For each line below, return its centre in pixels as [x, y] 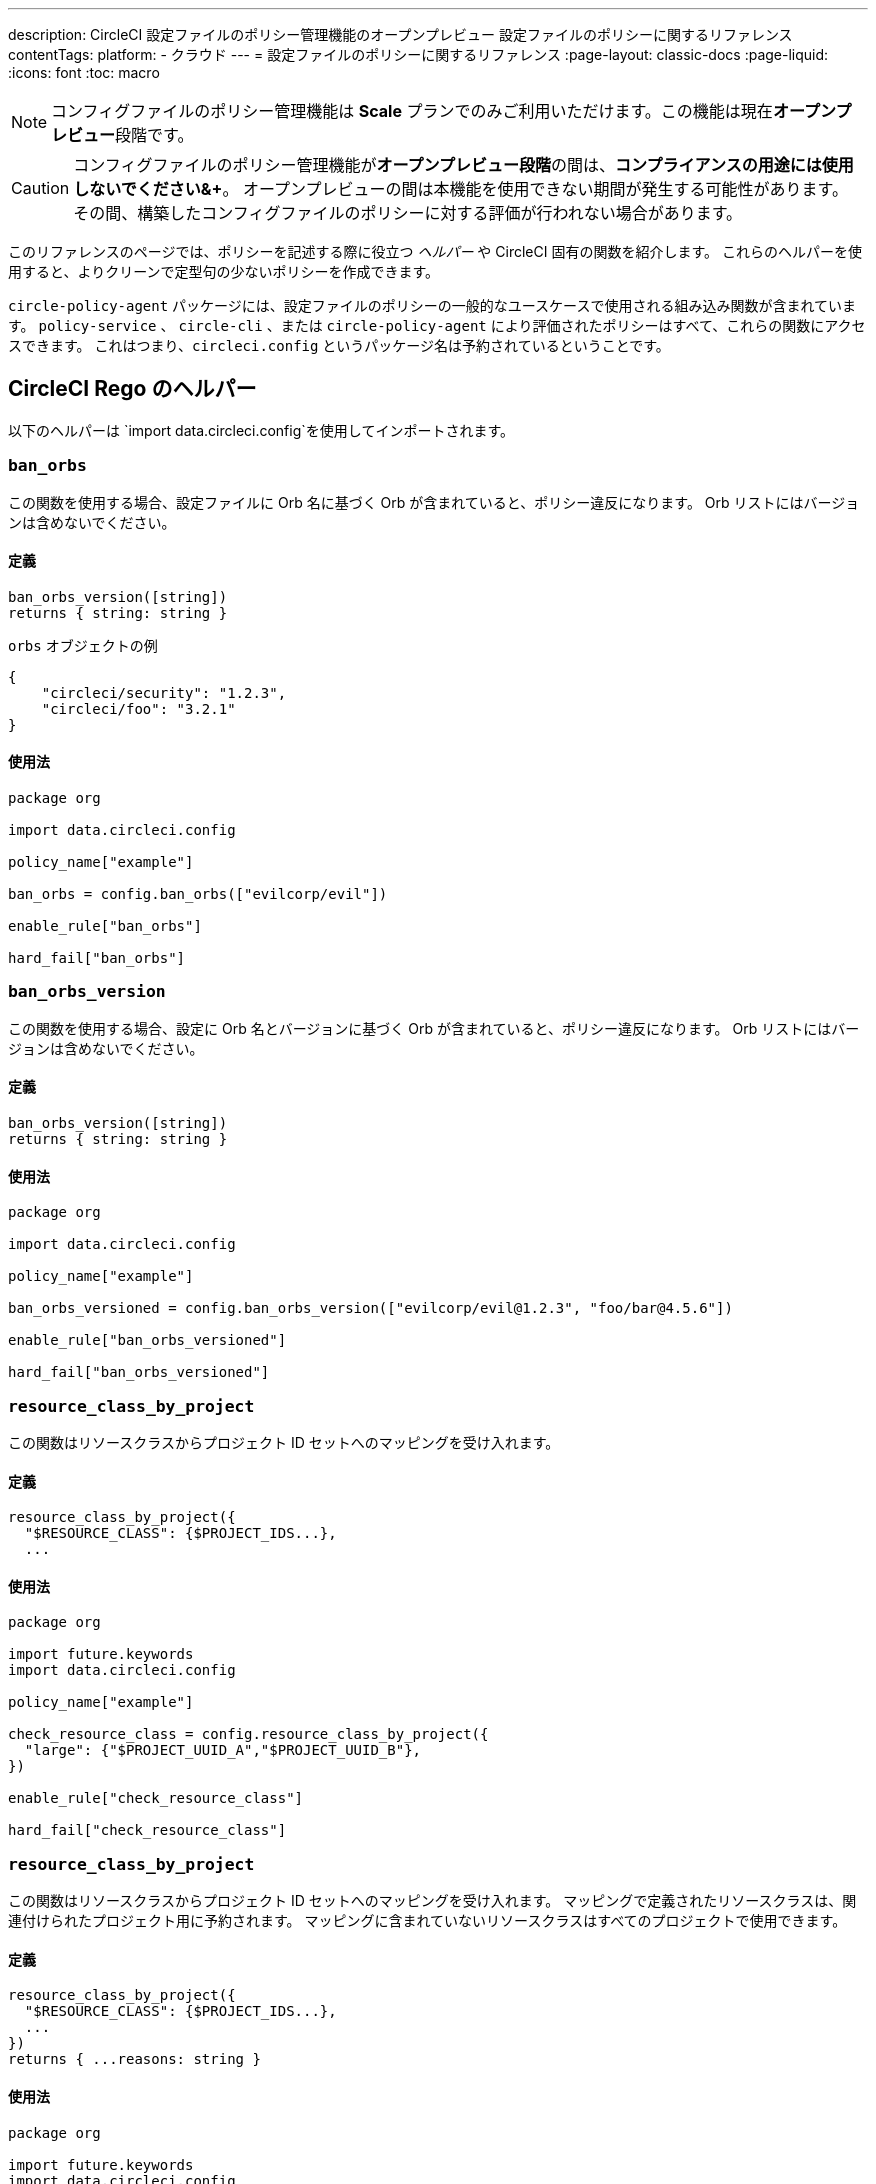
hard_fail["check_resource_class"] [147, 1830]
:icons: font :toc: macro [84, 72]
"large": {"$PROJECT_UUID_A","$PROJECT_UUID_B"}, [223, 1750]
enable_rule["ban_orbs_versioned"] [147, 1340]
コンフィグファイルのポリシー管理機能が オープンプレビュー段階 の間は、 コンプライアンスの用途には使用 [463, 165]
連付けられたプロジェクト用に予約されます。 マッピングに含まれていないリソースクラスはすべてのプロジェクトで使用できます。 [427, 1921]
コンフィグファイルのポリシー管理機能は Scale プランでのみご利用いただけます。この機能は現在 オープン [443, 111]
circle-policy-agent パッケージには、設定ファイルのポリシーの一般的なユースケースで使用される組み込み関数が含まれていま [432, 305]
